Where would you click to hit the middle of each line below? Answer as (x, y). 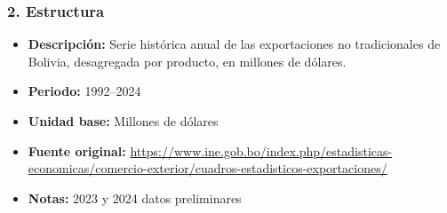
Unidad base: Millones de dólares (123, 121)
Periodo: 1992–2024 (84, 91)
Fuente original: (77, 150)
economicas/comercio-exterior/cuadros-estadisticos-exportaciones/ (208, 168)
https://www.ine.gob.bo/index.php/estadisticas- (261, 150)
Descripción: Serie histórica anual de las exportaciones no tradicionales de (234, 44)
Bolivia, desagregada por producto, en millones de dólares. (187, 61)
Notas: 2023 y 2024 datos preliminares (135, 197)
